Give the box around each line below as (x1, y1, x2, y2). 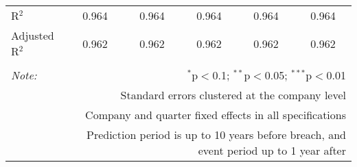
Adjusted (11, 27, 54, 43)
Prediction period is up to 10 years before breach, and (87, 127, 346, 142)
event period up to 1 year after (198, 142, 346, 158)
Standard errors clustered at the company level (120, 87, 346, 103)
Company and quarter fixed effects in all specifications (85, 107, 346, 123)
